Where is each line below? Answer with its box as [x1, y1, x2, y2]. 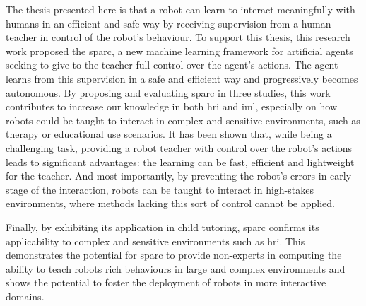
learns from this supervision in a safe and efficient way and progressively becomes [6, 71, 358, 86]
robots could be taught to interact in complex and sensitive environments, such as [6, 112, 360, 127]
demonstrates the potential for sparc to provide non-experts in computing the [6, 247, 342, 262]
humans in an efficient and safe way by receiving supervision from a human [6, 16, 331, 30]
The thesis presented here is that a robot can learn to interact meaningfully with [6, 2, 355, 16]
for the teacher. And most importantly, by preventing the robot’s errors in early [6, 168, 352, 183]
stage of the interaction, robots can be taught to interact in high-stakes [6, 182, 314, 196]
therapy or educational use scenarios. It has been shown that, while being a [6, 126, 332, 141]
